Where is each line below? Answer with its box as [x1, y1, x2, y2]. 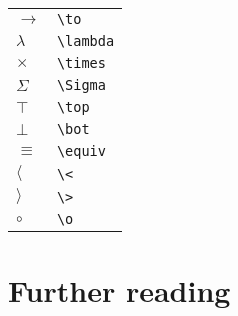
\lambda [56, 33, 115, 49]
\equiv [56, 143, 106, 159]
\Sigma [56, 77, 106, 93]
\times [56, 55, 106, 71]
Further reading [8, 270, 231, 311]
